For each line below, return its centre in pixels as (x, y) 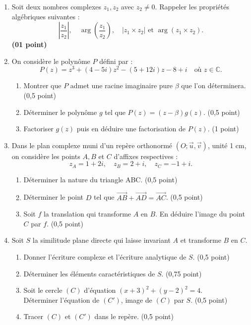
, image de (136, 299)
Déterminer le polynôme (60, 112)
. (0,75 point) (182, 273)
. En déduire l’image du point (200, 214)
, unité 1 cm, (227, 145)
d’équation (100, 290)
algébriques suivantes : (46, 16)
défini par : (116, 61)
